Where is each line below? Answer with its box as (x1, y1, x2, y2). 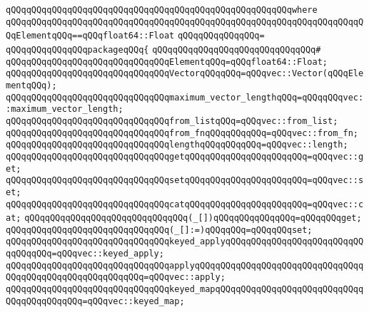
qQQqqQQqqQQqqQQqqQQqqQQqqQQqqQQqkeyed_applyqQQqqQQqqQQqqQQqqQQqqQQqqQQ (6, 236, 364, 247)
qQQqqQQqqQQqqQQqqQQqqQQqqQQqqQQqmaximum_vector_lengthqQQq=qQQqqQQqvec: (6, 92, 364, 103)
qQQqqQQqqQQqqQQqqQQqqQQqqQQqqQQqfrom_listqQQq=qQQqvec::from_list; (6, 115, 338, 126)
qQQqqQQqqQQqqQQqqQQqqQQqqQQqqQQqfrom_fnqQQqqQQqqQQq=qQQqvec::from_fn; (6, 128, 358, 138)
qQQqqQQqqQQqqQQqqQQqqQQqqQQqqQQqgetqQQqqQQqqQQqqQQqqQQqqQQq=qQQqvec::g (6, 151, 364, 162)
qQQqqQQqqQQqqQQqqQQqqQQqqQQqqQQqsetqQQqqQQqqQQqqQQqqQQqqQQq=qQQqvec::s (6, 175, 364, 186)
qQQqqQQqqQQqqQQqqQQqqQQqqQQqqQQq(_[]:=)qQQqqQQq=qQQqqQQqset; (6, 224, 313, 235)
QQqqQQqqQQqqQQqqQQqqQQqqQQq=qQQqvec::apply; (6, 272, 226, 283)
